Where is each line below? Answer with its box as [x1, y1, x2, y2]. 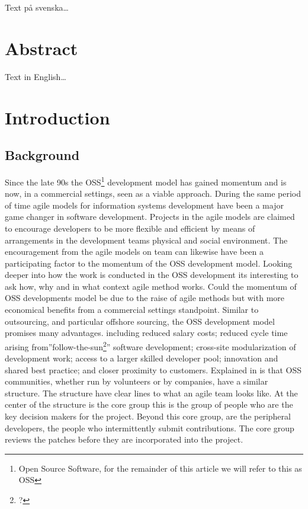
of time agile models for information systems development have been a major [5, 199, 284, 211]
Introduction [5, 105, 110, 129]
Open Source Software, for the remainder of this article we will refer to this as [18, 462, 302, 474]
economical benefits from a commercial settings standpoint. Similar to [5, 303, 259, 316]
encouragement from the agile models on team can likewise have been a [5, 245, 264, 258]
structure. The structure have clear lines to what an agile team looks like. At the [5, 386, 298, 399]
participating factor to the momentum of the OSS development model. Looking [5, 257, 293, 269]
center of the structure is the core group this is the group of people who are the [5, 398, 293, 411]
